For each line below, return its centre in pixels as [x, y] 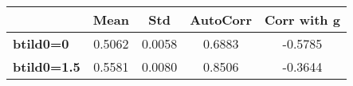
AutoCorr [221, 20]
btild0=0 [41, 43]
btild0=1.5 [47, 66]
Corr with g [302, 20]
